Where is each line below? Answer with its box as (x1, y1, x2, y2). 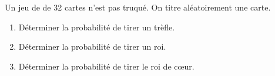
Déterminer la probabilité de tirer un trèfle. (18, 20, 175, 33)
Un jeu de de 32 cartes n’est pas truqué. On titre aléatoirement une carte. (5, 1, 271, 13)
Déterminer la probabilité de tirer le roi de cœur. (18, 60, 194, 72)
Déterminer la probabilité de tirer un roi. (18, 40, 166, 53)
